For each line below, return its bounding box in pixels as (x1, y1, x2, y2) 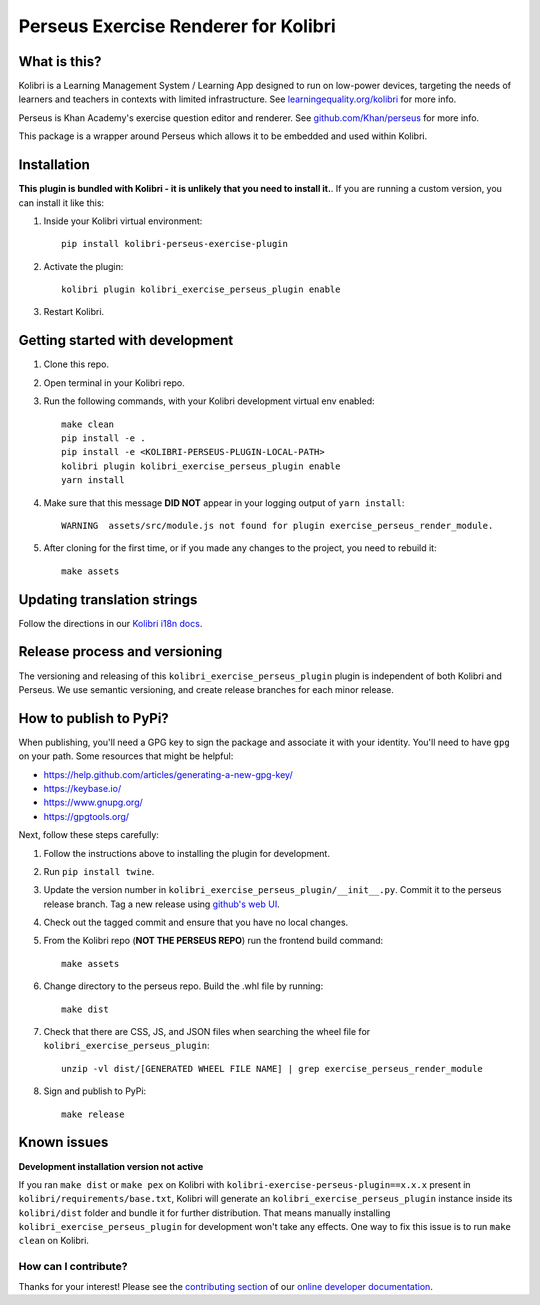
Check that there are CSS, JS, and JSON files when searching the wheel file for (43, 1026, 371, 1038)
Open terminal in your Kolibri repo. (43, 376, 185, 389)
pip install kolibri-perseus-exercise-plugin (61, 238, 289, 250)
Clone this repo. (43, 358, 110, 370)
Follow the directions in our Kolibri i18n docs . (18, 617, 203, 629)
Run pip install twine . (43, 865, 155, 877)
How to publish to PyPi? (18, 710, 169, 727)
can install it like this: (18, 196, 105, 209)
